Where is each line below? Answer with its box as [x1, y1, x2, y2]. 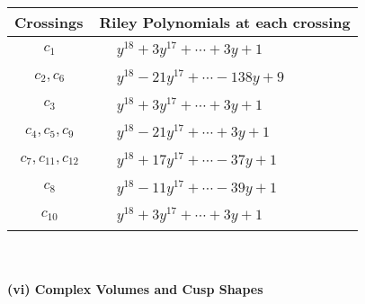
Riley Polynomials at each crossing [99, 12, 351, 32]
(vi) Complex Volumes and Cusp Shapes [7, 279, 263, 298]
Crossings [14, 12, 84, 32]
